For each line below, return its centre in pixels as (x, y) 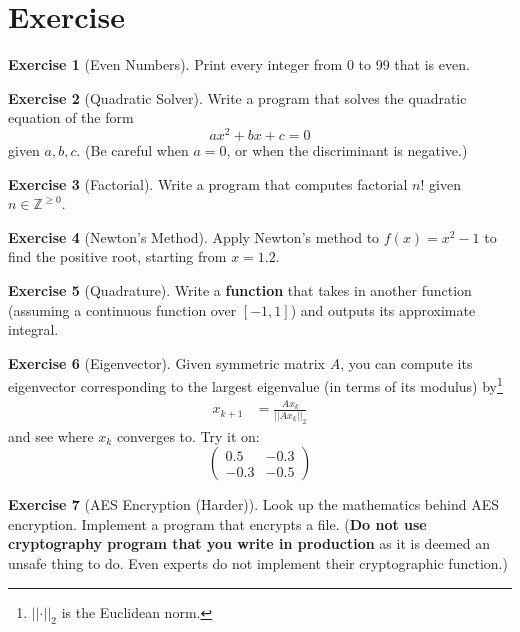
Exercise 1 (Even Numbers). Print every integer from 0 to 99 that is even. (239, 64)
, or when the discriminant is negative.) (347, 149)
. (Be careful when (132, 149)
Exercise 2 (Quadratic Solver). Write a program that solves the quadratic (237, 97)
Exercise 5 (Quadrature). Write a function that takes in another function (240, 289)
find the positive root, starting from (117, 256)
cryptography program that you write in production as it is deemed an (249, 543)
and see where (51, 435)
